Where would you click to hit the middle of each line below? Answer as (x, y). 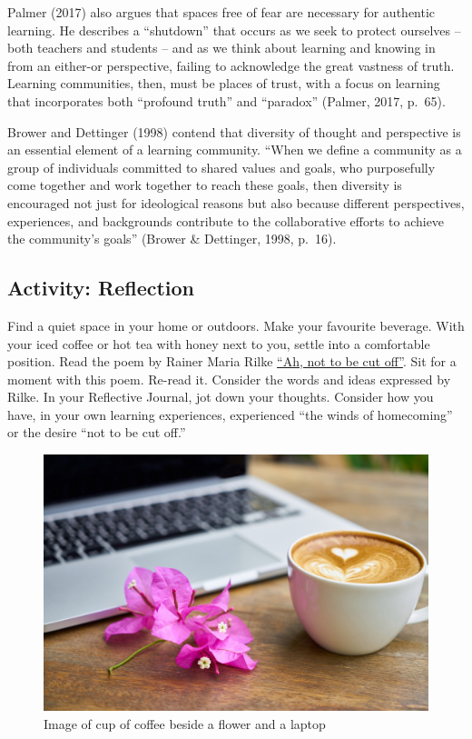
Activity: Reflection (101, 288)
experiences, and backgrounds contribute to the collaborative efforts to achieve (226, 220)
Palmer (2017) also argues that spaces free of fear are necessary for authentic (221, 12)
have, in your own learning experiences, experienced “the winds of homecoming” (230, 414)
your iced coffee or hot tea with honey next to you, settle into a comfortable (219, 343)
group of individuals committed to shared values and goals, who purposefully (221, 167)
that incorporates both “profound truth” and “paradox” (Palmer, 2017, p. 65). (226, 100)
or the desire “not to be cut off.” (97, 432)
